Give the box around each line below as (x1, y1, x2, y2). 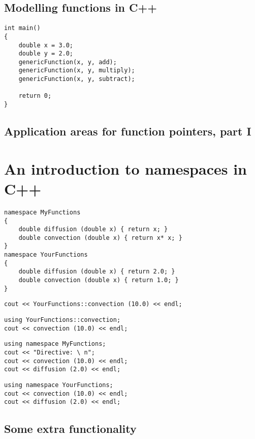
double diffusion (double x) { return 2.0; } (18, 268, 175, 276)
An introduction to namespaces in (4, 158, 247, 179)
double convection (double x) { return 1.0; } (18, 277, 179, 284)
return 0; (18, 92, 52, 100)
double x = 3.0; (18, 41, 74, 49)
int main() (4, 24, 41, 32)
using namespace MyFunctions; (4, 340, 106, 348)
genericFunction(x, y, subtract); (18, 75, 135, 83)
